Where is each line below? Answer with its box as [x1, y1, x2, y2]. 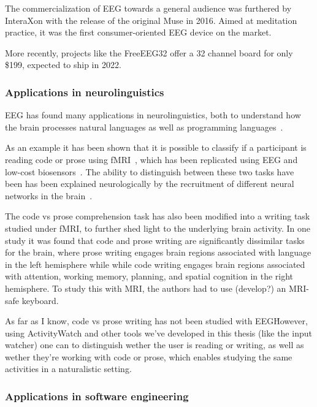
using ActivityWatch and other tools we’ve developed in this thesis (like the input [5, 326, 312, 339]
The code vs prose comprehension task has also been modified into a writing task [5, 210, 310, 223]
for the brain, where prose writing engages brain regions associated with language [5, 246, 311, 259]
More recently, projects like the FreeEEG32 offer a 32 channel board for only [5, 46, 293, 59]
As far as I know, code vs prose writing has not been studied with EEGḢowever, [5, 314, 308, 327]
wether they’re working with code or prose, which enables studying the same [5, 350, 292, 363]
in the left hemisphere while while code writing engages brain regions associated [5, 257, 305, 270]
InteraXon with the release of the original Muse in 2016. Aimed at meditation [5, 13, 297, 26]
